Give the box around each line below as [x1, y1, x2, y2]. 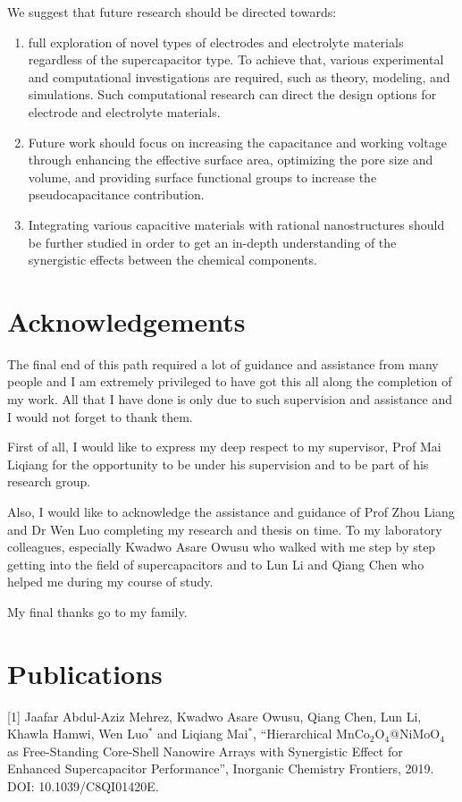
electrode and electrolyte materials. [28, 102, 221, 121]
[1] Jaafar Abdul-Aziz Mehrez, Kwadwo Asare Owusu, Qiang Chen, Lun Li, [7, 706, 422, 725]
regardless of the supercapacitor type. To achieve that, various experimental [28, 50, 444, 69]
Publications [7, 654, 163, 691]
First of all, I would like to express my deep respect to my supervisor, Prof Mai [7, 437, 441, 456]
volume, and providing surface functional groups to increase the [28, 167, 377, 186]
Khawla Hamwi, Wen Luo [7, 724, 148, 743]
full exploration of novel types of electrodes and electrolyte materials [28, 32, 404, 51]
